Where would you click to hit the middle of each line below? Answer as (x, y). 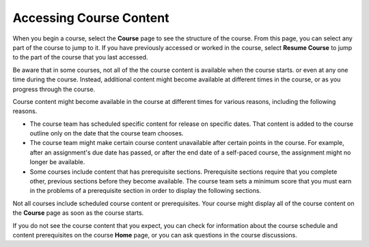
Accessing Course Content (91, 18)
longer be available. (57, 162)
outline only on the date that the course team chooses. (107, 133)
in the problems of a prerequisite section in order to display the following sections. (146, 191)
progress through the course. (54, 89)
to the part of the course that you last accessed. (80, 57)
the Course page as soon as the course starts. (78, 213)
